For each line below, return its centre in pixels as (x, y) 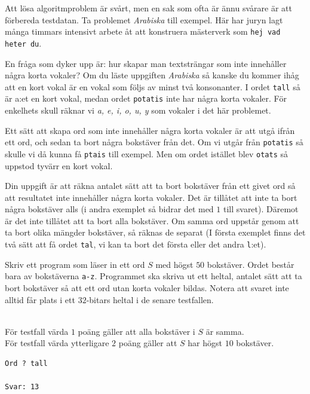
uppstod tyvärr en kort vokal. (59, 165)
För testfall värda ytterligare (57, 343)
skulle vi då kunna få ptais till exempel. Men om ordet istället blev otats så (146, 153)
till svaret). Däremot (261, 209)
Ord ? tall (26, 363)
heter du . (23, 43)
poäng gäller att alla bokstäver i (136, 331)
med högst (174, 264)
